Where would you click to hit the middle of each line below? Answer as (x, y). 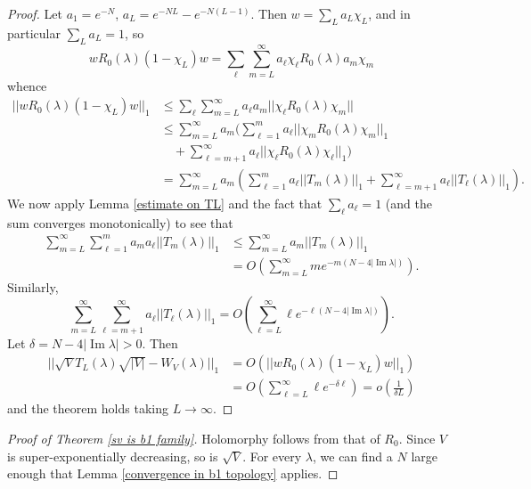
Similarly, (33, 286)
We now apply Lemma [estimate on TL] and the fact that (165, 204)
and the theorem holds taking (88, 408)
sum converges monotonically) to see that (120, 222)
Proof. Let (35, 13)
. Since (417, 438)
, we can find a (352, 456)
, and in (389, 13)
